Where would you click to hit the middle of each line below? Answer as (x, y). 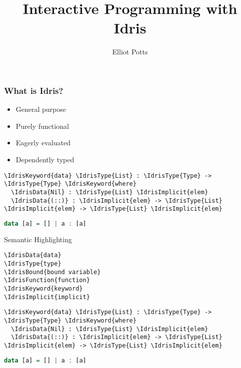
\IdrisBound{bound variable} (52, 272)
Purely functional (42, 126)
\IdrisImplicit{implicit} (47, 297)
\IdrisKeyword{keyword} (43, 288)
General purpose (41, 109)
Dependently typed (45, 159)
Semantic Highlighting (38, 239)
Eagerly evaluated (43, 143)
